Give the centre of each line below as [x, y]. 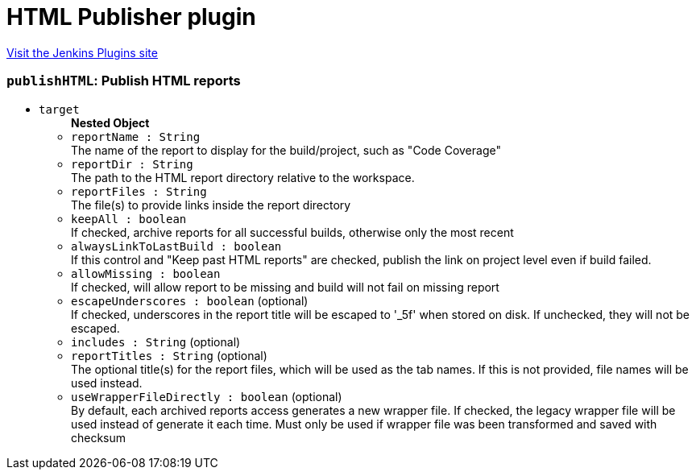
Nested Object [110, 122]
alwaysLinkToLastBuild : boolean [176, 246]
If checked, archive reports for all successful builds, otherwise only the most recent [292, 232]
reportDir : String [132, 164]
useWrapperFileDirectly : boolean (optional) [207, 396]
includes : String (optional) [156, 341]
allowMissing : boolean [146, 273]
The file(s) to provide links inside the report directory [211, 205]
